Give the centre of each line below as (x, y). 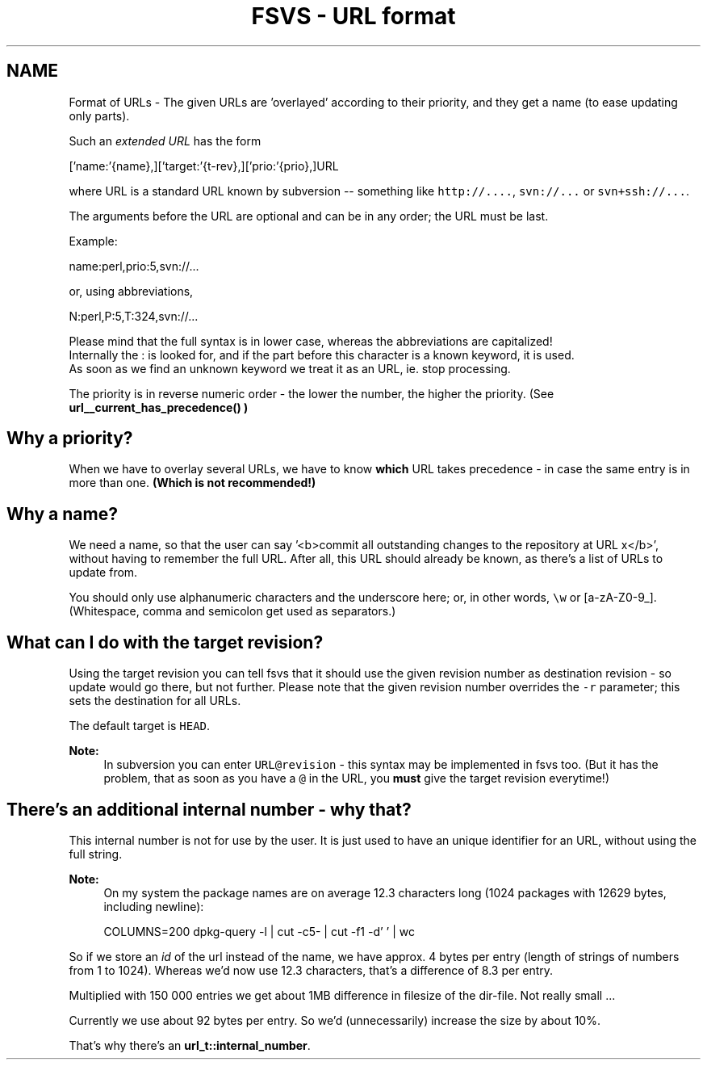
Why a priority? (70, 439)
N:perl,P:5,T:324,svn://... (134, 316)
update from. (103, 573)
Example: (93, 241)
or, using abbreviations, (131, 291)
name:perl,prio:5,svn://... (134, 266)
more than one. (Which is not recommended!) (192, 483)
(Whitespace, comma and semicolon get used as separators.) (232, 611)
